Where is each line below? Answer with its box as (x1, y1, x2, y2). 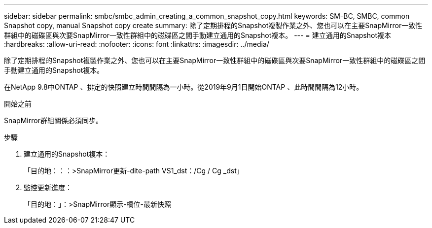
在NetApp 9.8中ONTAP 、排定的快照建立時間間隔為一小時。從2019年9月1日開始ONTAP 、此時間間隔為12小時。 (4, 83, 363, 91)
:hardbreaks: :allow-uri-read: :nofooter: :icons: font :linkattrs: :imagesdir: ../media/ (4, 40, 269, 48)
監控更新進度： (24, 183, 72, 192)
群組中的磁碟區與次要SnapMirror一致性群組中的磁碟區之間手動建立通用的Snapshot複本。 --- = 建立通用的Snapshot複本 (4, 31, 391, 39)
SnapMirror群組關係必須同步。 (4, 116, 103, 125)
